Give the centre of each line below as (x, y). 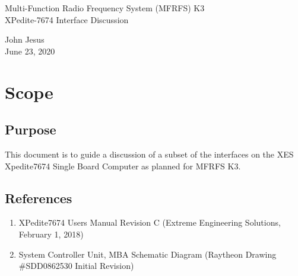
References (39, 198)
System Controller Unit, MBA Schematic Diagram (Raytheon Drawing (148, 254)
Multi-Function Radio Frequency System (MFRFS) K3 (105, 8)
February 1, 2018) (51, 234)
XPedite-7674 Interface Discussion (67, 19)
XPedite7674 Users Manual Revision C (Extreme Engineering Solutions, (150, 222)
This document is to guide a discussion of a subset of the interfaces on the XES (149, 154)
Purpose (31, 129)
